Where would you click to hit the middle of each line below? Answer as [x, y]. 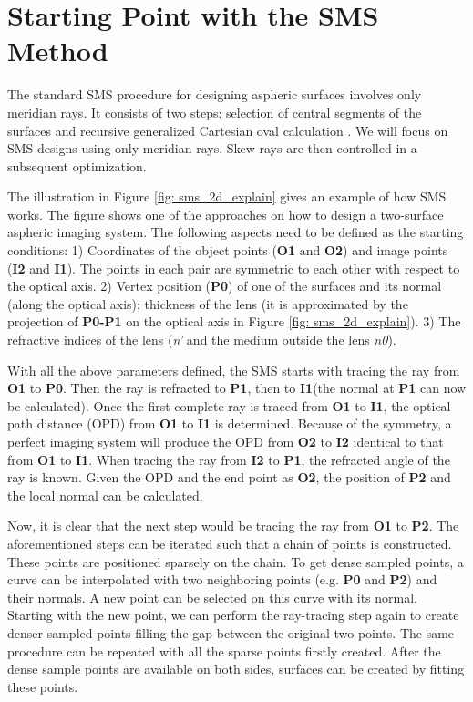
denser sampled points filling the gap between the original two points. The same [231, 632]
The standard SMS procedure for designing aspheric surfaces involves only [215, 94]
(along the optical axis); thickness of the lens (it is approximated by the [208, 303]
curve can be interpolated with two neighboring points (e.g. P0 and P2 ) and [222, 579]
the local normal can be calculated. [105, 495]
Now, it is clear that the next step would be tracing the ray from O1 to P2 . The [233, 526]
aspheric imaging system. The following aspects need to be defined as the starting [236, 232]
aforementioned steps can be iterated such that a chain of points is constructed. [230, 543]
